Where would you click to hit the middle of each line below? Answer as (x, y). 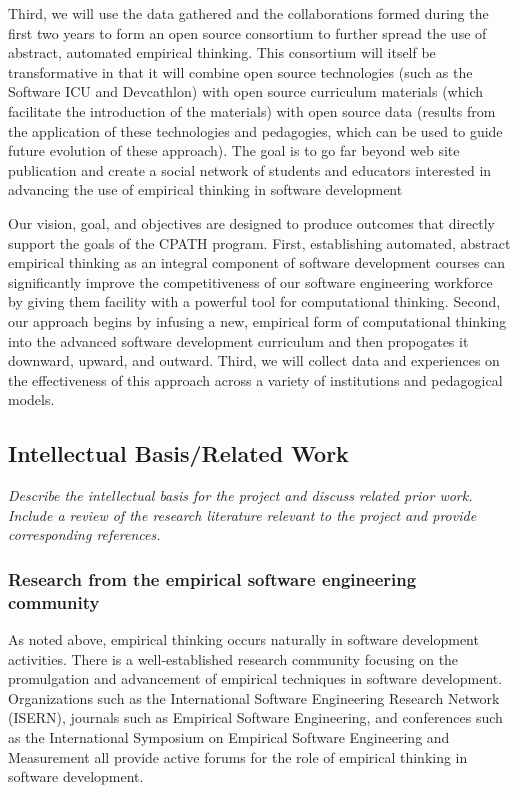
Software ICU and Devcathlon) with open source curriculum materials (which (245, 91)
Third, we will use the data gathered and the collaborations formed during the (248, 13)
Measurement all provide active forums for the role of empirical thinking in (238, 756)
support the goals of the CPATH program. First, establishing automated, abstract (259, 242)
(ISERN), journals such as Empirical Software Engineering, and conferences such (255, 717)
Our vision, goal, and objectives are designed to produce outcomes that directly (251, 222)
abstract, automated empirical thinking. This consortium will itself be (222, 52)
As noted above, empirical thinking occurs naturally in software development (243, 639)
